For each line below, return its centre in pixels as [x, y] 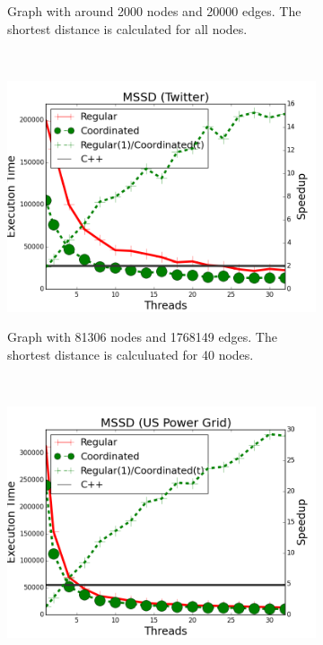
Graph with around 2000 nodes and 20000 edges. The [154, 11]
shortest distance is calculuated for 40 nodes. [131, 354]
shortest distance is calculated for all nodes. [127, 28]
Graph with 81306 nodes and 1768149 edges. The [142, 337]
